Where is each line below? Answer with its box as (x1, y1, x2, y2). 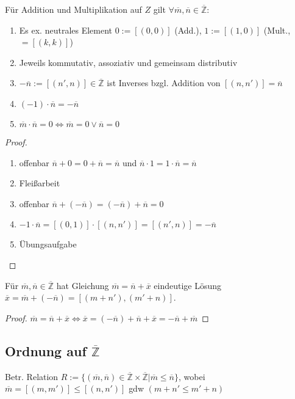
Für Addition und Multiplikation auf (5, 3, 142, 15)
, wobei (179, 370, 205, 383)
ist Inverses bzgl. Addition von (107, 76, 221, 89)
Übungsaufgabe (19, 238, 77, 251)
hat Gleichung (56, 279, 109, 291)
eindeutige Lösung (154, 279, 222, 291)
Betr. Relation (5, 370, 59, 383)
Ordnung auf (5, 341, 87, 360)
